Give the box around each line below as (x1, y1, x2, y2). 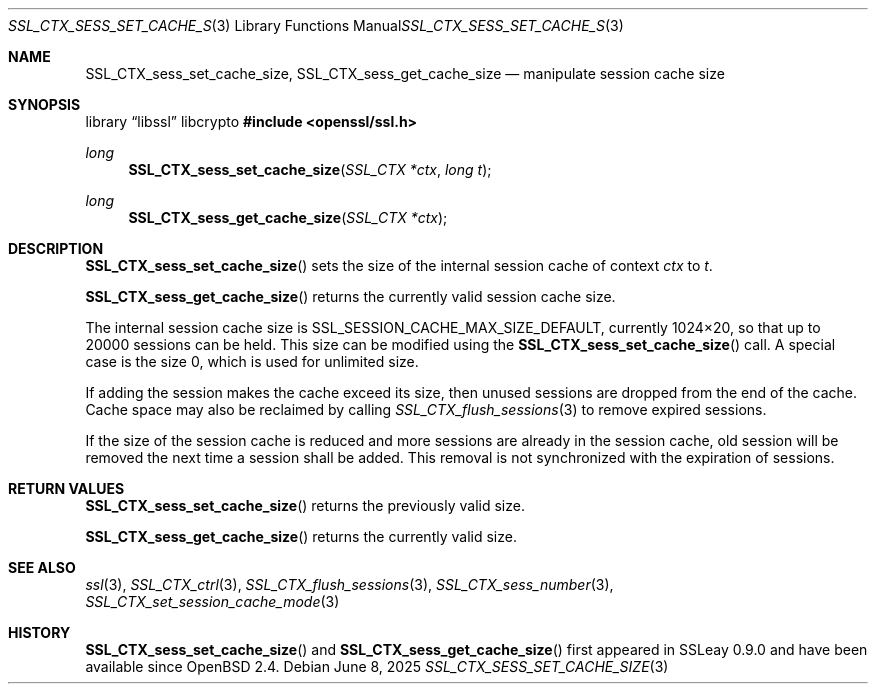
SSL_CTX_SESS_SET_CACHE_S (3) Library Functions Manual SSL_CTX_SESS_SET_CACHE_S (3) (8, 17, 624, 34)
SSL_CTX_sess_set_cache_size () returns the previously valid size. (85, 497, 525, 514)
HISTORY (8, 624, 71, 641)
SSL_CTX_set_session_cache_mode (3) (85, 593, 340, 610)
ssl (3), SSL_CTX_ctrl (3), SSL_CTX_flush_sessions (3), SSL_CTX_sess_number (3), (85, 576, 614, 593)
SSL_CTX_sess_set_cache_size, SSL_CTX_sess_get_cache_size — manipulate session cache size (85, 65, 725, 82)
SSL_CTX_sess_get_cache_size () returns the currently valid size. (85, 528, 517, 545)
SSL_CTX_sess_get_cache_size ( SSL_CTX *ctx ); (128, 209, 448, 226)
